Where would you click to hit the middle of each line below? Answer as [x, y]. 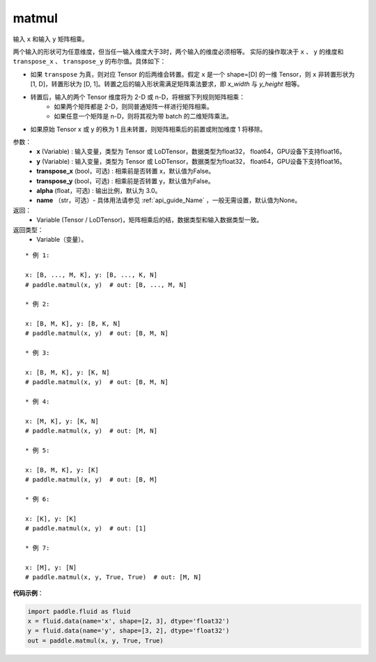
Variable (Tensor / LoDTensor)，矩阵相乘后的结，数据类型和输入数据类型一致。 [150, 220]
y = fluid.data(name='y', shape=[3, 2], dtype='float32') [128, 631]
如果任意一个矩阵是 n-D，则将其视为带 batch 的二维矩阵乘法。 [143, 116]
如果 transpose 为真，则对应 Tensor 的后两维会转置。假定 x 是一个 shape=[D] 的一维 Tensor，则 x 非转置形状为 [193, 74]
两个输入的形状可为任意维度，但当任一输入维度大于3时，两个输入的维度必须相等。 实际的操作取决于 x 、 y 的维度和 [178, 52]
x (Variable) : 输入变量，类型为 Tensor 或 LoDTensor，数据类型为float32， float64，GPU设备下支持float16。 [191, 152]
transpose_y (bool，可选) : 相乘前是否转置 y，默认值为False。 [126, 180]
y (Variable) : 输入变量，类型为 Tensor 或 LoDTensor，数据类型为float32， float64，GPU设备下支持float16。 [191, 161]
